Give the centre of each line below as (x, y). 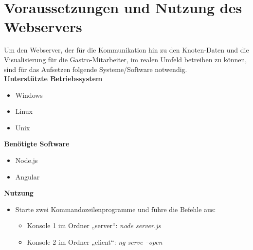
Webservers (43, 27)
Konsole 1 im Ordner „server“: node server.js (94, 225)
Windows (29, 95)
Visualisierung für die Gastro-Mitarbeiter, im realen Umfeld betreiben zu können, (126, 59)
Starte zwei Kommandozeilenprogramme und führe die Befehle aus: (116, 209)
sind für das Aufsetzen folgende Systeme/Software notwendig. (96, 69)
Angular (27, 176)
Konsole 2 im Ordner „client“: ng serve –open (95, 242)
